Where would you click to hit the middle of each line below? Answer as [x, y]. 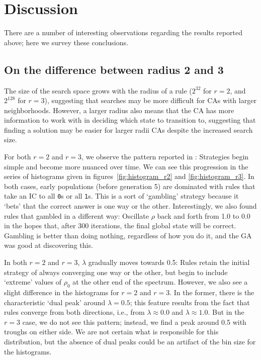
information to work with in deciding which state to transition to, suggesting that [130, 120]
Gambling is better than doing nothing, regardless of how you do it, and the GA [128, 235]
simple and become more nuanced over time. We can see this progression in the [126, 166]
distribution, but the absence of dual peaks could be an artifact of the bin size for [130, 342]
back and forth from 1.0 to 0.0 [204, 215]
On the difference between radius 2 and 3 [114, 69]
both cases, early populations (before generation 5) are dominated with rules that [130, 186]
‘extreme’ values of [33, 282]
